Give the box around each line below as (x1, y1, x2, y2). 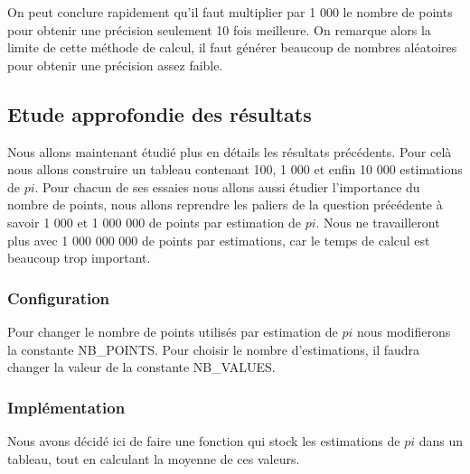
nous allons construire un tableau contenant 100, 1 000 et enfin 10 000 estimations (7, 160, 463, 179)
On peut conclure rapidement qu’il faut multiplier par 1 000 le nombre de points (7, 3, 453, 21)
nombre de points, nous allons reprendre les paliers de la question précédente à (7, 195, 443, 214)
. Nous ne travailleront (315, 212, 440, 231)
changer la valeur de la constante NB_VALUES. (7, 358, 276, 376)
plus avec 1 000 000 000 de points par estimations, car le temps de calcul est (7, 230, 430, 249)
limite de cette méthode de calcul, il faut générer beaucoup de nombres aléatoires (7, 38, 457, 57)
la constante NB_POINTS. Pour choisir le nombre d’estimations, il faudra (7, 339, 420, 358)
